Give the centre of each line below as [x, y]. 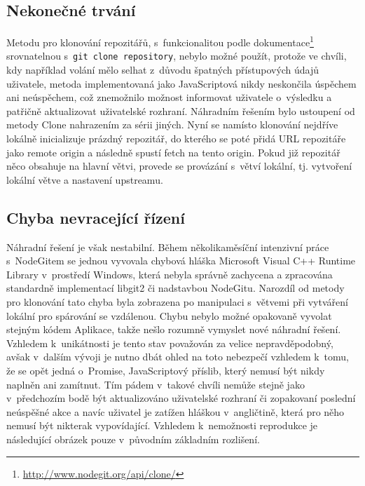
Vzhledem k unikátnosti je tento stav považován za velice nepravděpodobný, [170, 343]
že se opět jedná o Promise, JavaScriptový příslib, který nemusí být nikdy [166, 370]
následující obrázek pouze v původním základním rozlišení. [133, 439]
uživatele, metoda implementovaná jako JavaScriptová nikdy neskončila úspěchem [181, 83]
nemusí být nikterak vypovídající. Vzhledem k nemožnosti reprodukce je [162, 425]
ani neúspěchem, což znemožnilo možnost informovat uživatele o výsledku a [169, 97]
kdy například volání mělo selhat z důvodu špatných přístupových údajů [163, 70]
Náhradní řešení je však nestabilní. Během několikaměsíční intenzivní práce [168, 247]
